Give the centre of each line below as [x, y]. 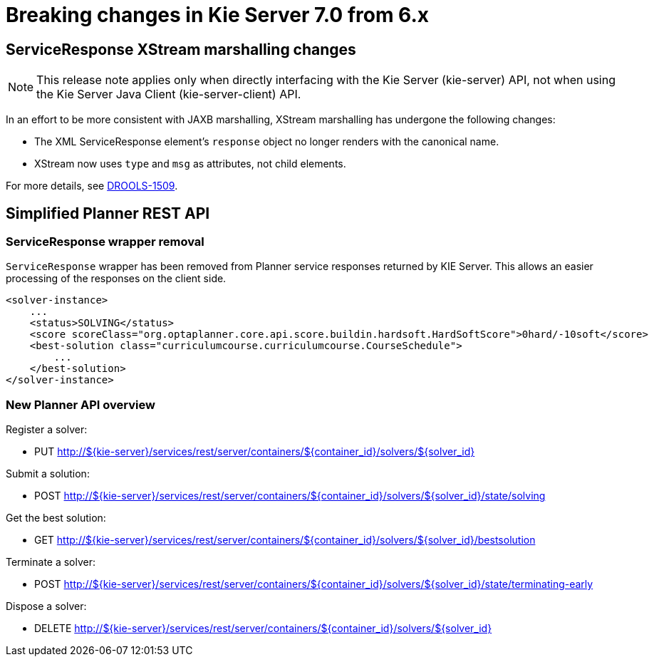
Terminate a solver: [51, 562]
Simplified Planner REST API [108, 213]
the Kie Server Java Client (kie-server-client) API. [169, 94]
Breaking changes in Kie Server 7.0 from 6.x [218, 15]
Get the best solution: [56, 518]
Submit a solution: [48, 474]
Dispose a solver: [46, 606]
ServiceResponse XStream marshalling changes [181, 49]
